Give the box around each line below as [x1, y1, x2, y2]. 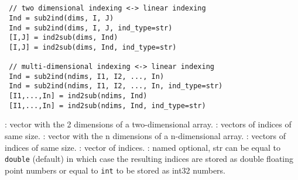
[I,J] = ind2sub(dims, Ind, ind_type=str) [9, 43, 177, 51]
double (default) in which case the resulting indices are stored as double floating [5, 153, 294, 165]
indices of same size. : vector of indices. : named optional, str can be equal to [5, 141, 280, 153]
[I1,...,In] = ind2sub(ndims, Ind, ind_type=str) [9, 101, 206, 110]
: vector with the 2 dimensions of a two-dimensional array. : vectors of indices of [5, 118, 292, 130]
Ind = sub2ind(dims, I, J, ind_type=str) [9, 23, 173, 32]
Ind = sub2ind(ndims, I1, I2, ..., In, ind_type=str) [9, 82, 223, 91]
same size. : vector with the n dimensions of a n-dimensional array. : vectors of [5, 130, 286, 141]
